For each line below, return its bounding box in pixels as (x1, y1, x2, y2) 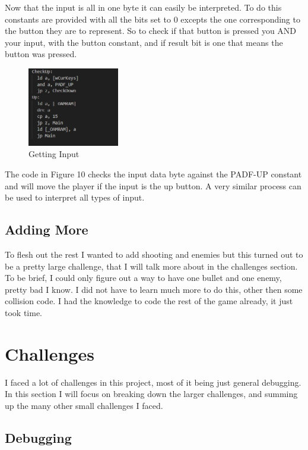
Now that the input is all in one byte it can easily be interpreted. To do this (5, 1, 282, 13)
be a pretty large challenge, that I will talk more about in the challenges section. (5, 260, 298, 272)
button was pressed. (5, 48, 77, 60)
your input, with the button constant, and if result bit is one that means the (5, 36, 283, 48)
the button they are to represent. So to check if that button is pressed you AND (5, 24, 297, 37)
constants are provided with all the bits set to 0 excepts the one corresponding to (5, 12, 300, 25)
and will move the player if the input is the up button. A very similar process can (5, 179, 301, 192)
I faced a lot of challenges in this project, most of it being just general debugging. (5, 376, 301, 388)
